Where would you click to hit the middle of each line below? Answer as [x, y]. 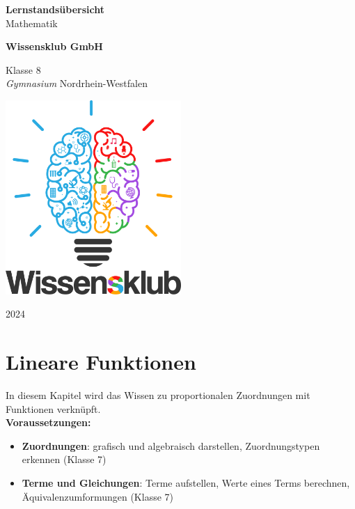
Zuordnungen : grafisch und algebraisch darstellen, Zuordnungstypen [171, 445]
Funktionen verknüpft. [53, 408]
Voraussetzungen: [48, 422]
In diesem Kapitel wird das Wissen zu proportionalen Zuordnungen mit [158, 394]
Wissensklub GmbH [54, 46]
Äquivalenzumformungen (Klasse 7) [97, 496]
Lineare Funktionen [101, 361]
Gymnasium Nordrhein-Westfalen [77, 83]
